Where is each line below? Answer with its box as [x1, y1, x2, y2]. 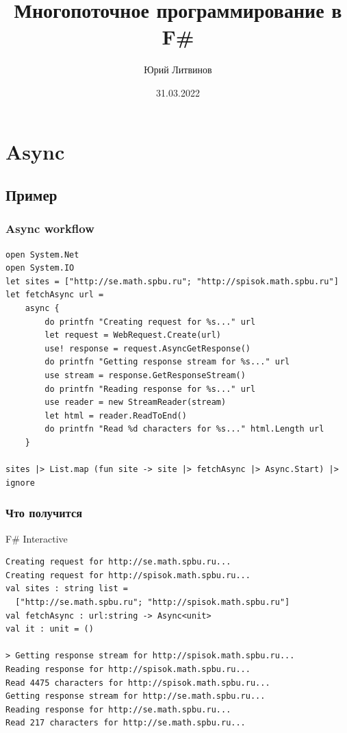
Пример [5, 184, 57, 206]
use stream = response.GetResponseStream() [44, 371, 246, 381]
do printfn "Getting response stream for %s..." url [44, 357, 290, 367]
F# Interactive [5, 531, 68, 545]
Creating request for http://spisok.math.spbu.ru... [5, 570, 250, 580]
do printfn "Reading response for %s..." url [44, 384, 256, 394]
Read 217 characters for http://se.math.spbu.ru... [5, 718, 246, 728]
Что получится [5, 504, 83, 521]
